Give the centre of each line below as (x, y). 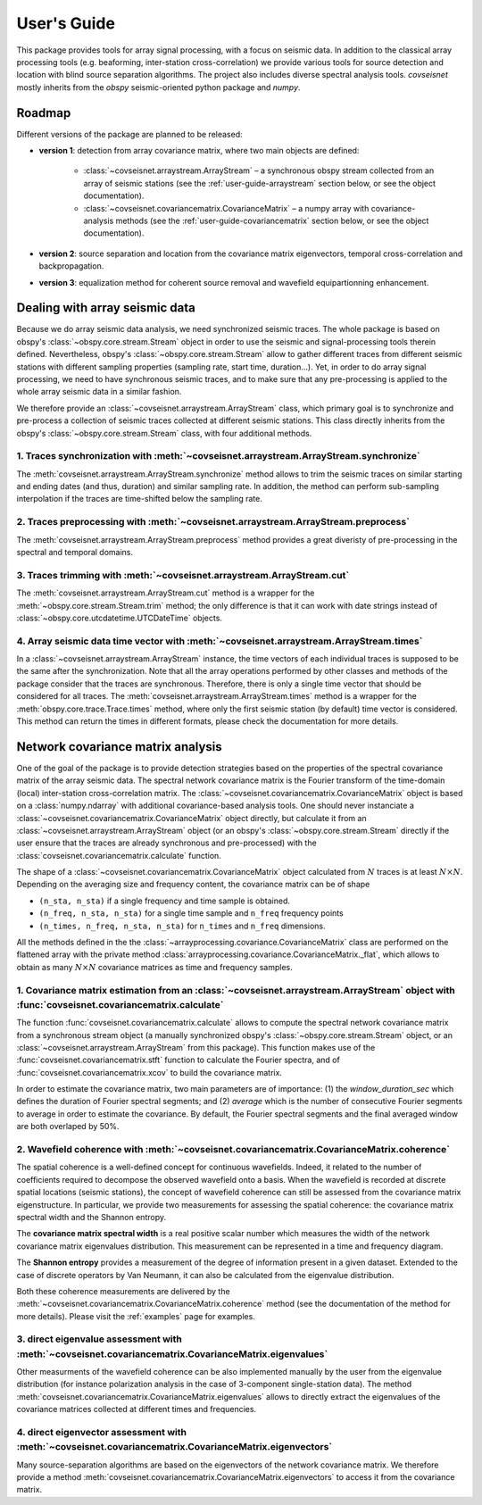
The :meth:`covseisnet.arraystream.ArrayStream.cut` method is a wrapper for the (166, 593)
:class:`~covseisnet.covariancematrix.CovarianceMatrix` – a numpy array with (226, 208)
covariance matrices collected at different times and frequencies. (137, 1409)
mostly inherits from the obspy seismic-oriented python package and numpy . (158, 87)
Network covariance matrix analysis (119, 747)
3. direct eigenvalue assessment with (100, 1339)
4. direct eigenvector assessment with (102, 1432)
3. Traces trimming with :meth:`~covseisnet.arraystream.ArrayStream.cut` (183, 575)
